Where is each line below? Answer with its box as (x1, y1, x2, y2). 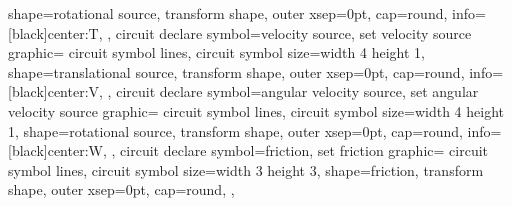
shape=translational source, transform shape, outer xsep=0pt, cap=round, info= (8, 61, 504, 82)
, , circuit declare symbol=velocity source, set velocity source (98, 22, 472, 43)
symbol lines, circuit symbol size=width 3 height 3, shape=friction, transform (8, 159, 484, 180)
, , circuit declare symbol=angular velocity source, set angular (99, 81, 479, 102)
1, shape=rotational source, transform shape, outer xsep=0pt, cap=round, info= (8, 120, 502, 141)
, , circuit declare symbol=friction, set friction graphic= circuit (102, 140, 489, 161)
